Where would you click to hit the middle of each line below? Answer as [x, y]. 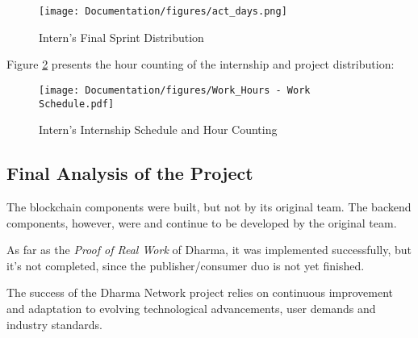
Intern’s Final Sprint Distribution [121, 37]
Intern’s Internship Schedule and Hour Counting [158, 129]
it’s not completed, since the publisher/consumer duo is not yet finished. [186, 265]
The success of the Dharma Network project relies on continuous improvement [200, 292]
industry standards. [54, 324]
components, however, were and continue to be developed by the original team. [202, 222]
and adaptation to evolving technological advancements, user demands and [191, 308]
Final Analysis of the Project [130, 173]
